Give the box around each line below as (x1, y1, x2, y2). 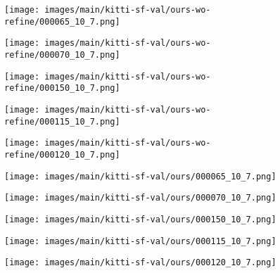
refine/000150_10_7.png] (4, 83, 120, 94)
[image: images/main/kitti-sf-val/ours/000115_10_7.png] (4, 236, 276, 246)
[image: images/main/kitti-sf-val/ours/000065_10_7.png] (4, 171, 276, 182)
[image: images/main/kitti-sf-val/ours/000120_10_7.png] (4, 258, 276, 268)
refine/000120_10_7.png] (4, 149, 120, 160)
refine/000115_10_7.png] (4, 116, 120, 127)
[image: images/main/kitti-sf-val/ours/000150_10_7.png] (4, 214, 276, 224)
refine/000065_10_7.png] (4, 16, 120, 27)
